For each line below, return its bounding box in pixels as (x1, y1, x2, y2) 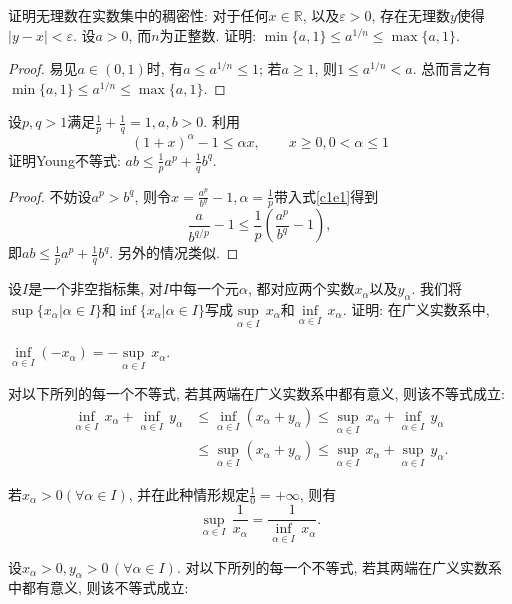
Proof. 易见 (8, 58, 78, 79)
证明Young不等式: (8, 149, 121, 170)
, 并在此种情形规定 (128, 483, 250, 504)
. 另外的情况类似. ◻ (109, 242, 239, 263)
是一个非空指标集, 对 (28, 278, 163, 299)
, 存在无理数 (371, 5, 450, 25)
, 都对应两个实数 (247, 278, 355, 299)
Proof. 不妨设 (8, 185, 92, 206)
